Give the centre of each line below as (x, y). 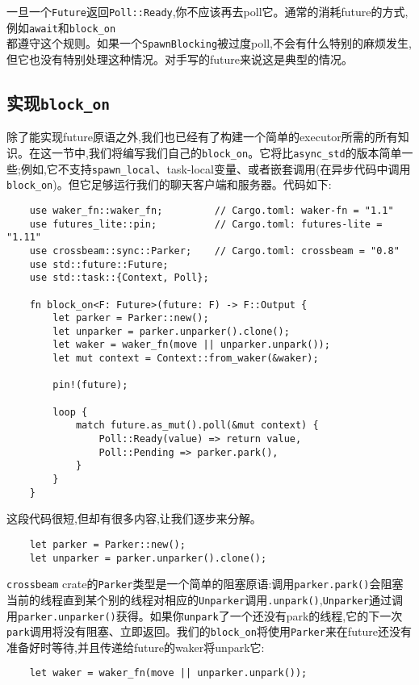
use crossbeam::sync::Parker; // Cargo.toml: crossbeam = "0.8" (214, 251)
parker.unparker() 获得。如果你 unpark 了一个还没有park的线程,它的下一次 (210, 615)
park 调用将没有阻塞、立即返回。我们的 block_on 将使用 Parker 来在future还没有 (209, 631)
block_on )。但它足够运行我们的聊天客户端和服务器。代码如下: (169, 184)
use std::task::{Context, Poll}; (119, 278)
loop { (70, 412)
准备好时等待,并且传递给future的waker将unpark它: (136, 647)
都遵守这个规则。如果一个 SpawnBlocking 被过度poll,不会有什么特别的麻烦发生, (209, 43)
